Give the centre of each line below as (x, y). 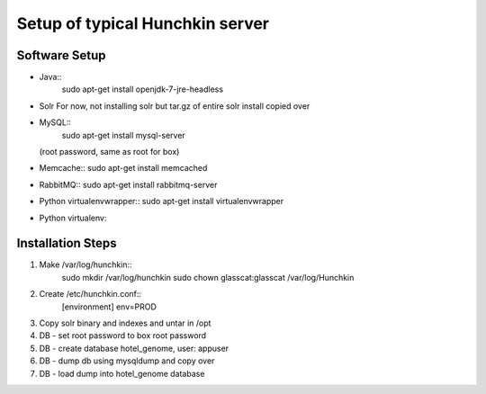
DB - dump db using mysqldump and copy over (127, 361)
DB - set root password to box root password (123, 336)
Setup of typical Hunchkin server (143, 23)
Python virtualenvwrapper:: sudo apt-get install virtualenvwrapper (162, 201)
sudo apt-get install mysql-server (124, 135)
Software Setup (62, 55)
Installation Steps (67, 243)
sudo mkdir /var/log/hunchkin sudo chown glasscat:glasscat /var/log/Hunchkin (208, 277)
